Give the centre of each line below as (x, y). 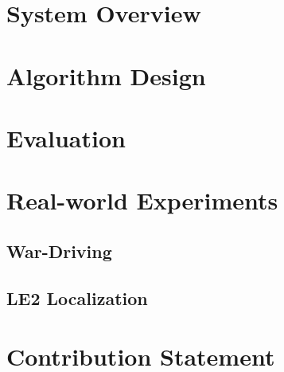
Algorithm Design (106, 75)
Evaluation (66, 137)
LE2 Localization (77, 298)
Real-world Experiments (142, 200)
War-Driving (59, 251)
